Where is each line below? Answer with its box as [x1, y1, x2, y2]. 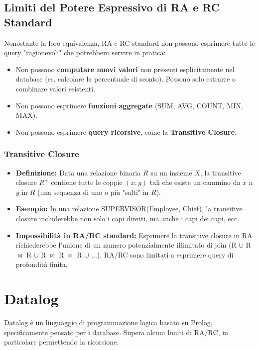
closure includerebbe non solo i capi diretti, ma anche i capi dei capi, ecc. [15, 213, 240, 223]
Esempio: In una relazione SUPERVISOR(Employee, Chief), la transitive [15, 203, 243, 214]
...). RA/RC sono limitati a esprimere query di [91, 249, 234, 260]
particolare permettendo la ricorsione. [4, 337, 119, 347]
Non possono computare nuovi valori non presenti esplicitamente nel [15, 64, 235, 74]
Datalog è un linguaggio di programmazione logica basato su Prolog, [4, 317, 213, 328]
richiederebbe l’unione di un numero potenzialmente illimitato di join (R [15, 240, 237, 250]
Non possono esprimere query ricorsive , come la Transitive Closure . [15, 126, 237, 137]
